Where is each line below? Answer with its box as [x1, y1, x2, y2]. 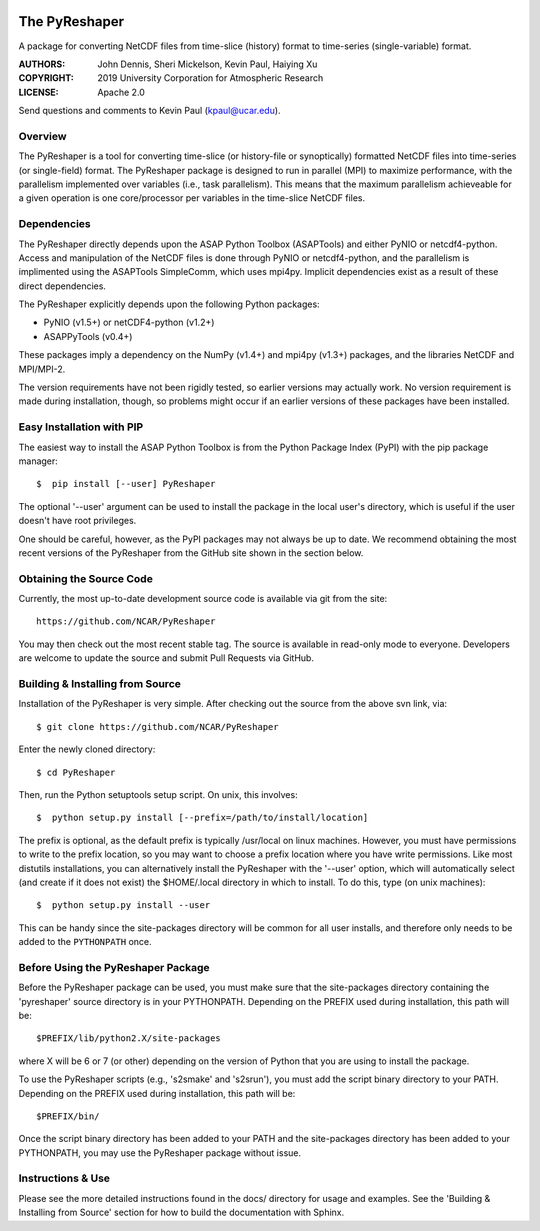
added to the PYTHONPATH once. [18, 936, 152, 948]
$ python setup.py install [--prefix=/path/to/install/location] [36, 812, 369, 824]
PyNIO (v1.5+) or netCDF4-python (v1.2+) [43, 316, 215, 329]
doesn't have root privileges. [18, 515, 137, 527]
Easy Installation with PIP [18, 420, 144, 434]
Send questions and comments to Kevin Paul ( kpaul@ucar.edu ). [18, 105, 281, 117]
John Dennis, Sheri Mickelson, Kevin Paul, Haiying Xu [97, 58, 318, 70]
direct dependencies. [18, 280, 107, 292]
